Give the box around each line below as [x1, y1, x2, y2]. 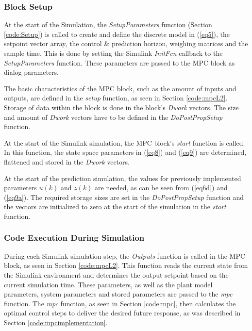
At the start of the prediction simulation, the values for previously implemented [4, 173, 241, 183]
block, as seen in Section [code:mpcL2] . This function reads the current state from [4, 260, 248, 270]
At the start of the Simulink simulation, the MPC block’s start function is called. [4, 137, 245, 148]
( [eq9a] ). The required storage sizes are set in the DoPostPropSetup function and [4, 192, 244, 202]
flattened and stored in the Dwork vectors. [4, 156, 130, 166]
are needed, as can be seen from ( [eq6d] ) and [95, 182, 228, 193]
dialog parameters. [4, 67, 59, 77]
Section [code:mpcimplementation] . [4, 317, 108, 327]
